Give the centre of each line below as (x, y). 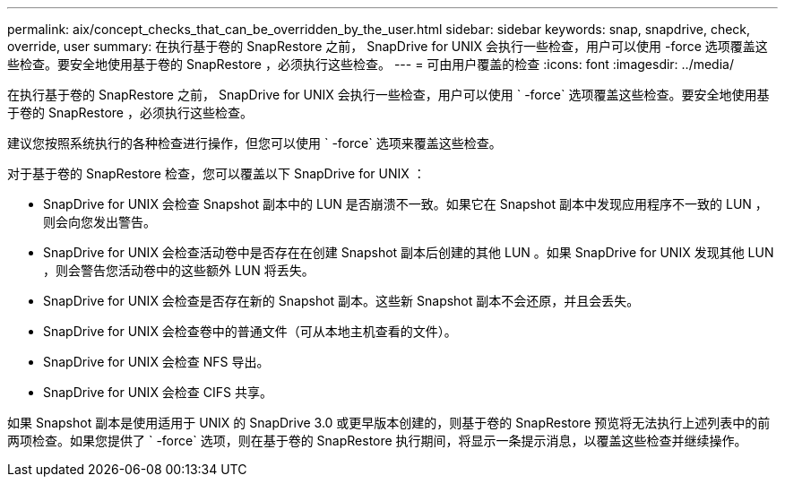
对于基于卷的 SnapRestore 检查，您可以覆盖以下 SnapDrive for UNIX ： (216, 173)
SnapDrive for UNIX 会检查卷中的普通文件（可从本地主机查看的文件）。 (250, 331)
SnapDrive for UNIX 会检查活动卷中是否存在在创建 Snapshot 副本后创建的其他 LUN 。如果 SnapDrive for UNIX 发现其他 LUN (409, 252)
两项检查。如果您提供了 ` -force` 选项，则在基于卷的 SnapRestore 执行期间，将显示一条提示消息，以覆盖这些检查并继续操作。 (377, 441)
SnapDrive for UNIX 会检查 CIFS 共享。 (158, 392)
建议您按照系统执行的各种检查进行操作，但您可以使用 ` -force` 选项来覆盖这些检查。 (254, 143)
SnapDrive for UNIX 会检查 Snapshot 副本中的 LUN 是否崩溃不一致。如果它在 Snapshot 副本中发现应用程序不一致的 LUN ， (405, 204)
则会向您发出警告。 (99, 222)
